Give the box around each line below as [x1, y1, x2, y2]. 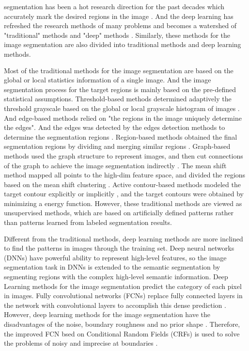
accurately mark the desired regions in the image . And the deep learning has [4, 11, 233, 21]
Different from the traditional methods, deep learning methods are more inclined [4, 233, 243, 243]
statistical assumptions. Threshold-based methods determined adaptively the [4, 94, 232, 104]
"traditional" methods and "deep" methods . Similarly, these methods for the [4, 30, 231, 40]
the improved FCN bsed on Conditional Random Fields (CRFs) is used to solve [4, 328, 240, 338]
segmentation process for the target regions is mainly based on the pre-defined [4, 84, 236, 94]
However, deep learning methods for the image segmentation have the [4, 309, 211, 319]
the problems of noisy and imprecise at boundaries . [4, 338, 158, 348]
